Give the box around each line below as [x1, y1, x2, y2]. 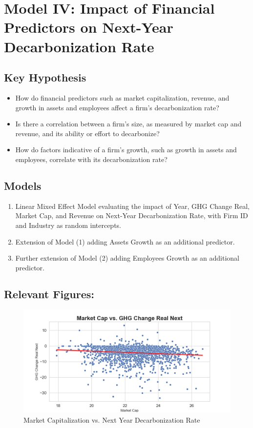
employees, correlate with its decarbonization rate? [15, 154, 168, 164]
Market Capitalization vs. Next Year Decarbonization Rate [23, 415, 200, 425]
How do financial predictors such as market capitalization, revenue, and [15, 92, 230, 102]
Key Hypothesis [4, 70, 86, 85]
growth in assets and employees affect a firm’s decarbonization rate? [15, 102, 219, 112]
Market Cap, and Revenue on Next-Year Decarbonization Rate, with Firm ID [15, 210, 248, 221]
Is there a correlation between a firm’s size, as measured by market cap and [15, 119, 242, 129]
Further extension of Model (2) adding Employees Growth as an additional [15, 253, 240, 263]
